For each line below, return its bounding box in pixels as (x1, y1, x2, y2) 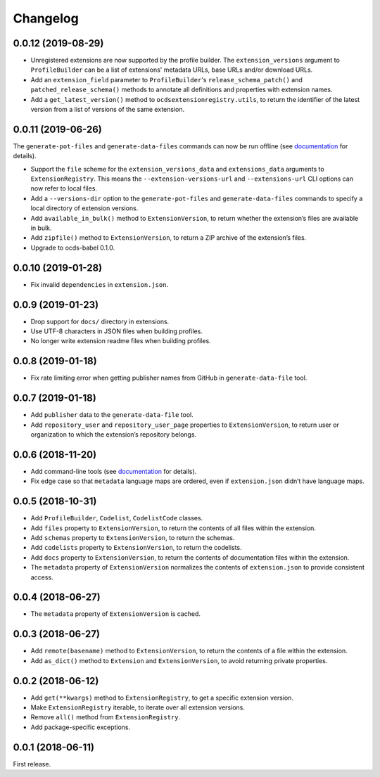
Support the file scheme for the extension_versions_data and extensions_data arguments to (30, 165, 324, 173)
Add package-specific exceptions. (30, 723, 131, 731)
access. (30, 573, 53, 582)
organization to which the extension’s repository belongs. (30, 430, 197, 439)
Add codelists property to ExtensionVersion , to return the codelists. (30, 544, 242, 552)
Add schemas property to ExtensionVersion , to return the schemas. (30, 534, 235, 541)
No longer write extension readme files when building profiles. (30, 337, 211, 345)
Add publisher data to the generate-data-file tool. (30, 411, 194, 419)
